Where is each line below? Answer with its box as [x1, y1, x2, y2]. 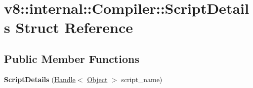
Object [87, 74, 108, 84]
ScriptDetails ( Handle [4, 74, 76, 84]
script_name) [121, 74, 163, 84]
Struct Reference [15, 17, 133, 37]
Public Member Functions [4, 51, 139, 66]
